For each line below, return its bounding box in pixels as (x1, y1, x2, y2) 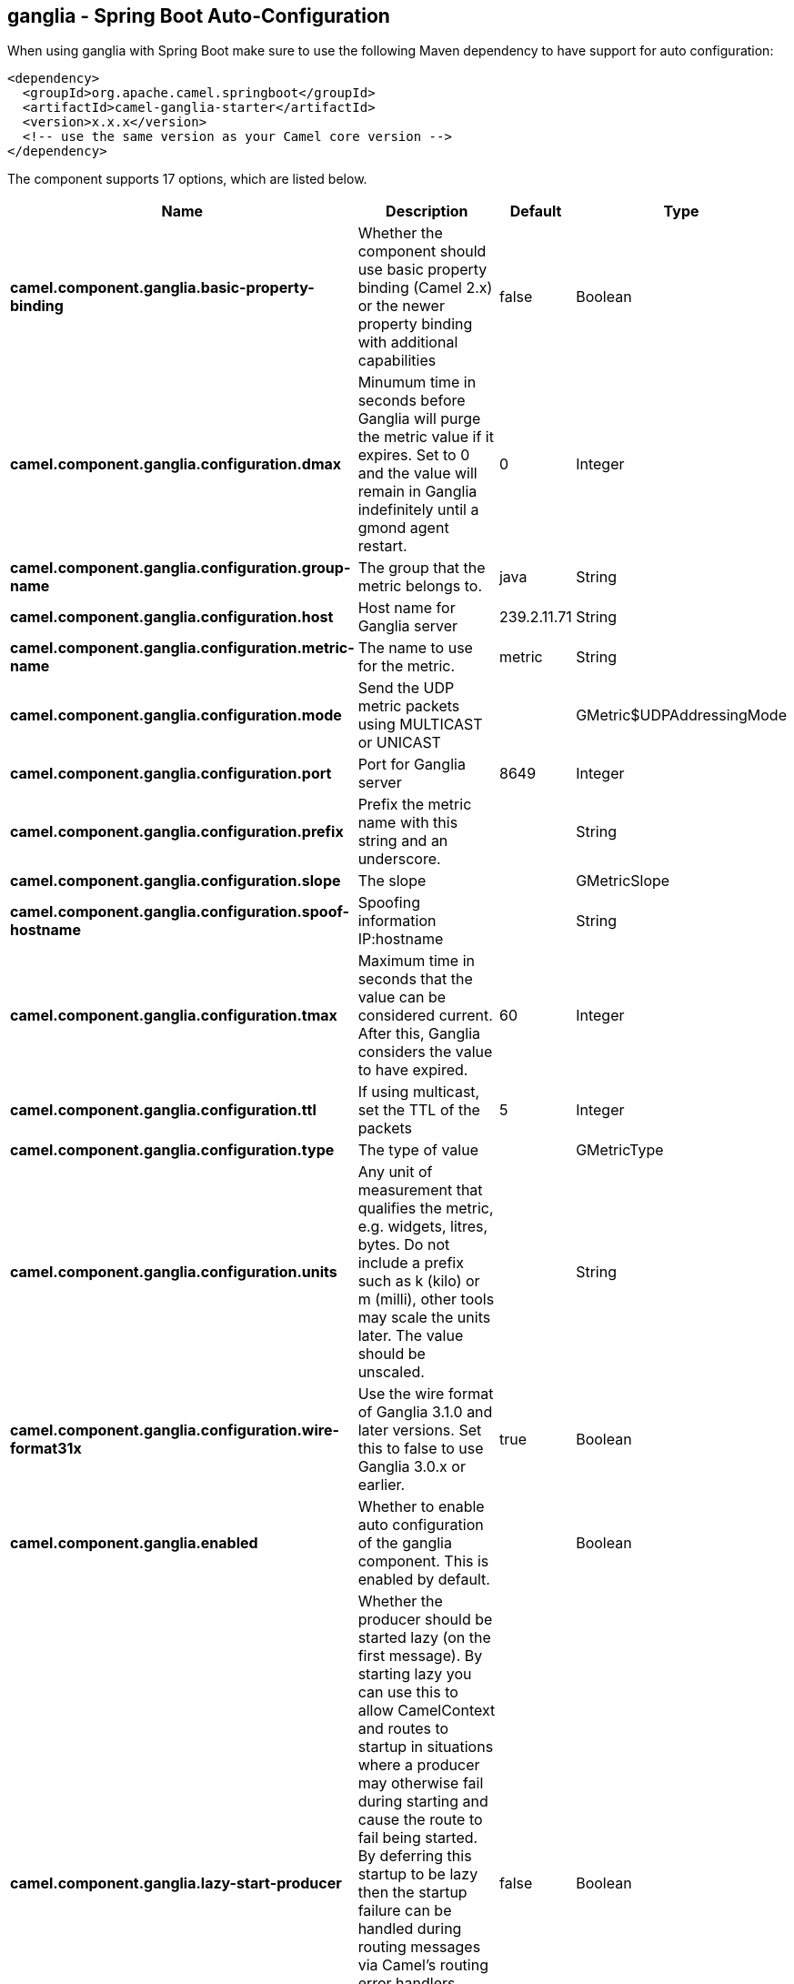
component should (357, 242, 487, 261)
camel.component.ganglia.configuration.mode (10, 706, 342, 725)
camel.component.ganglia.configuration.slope (10, 871, 341, 891)
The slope (357, 871, 427, 891)
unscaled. (357, 1363, 425, 1382)
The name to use (357, 639, 473, 658)
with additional (357, 333, 458, 352)
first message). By (357, 1647, 483, 1666)
